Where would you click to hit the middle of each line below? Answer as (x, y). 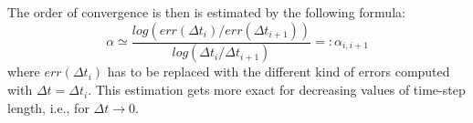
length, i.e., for (48, 107)
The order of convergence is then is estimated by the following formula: (206, 12)
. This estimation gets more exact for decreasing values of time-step (277, 90)
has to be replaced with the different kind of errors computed (279, 72)
